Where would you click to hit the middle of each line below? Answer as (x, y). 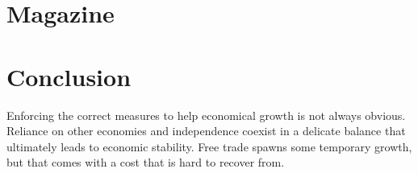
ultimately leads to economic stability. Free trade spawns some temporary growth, (209, 146)
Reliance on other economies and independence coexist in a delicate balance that (206, 131)
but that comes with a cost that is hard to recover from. (146, 162)
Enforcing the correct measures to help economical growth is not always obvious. (206, 115)
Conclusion (69, 76)
